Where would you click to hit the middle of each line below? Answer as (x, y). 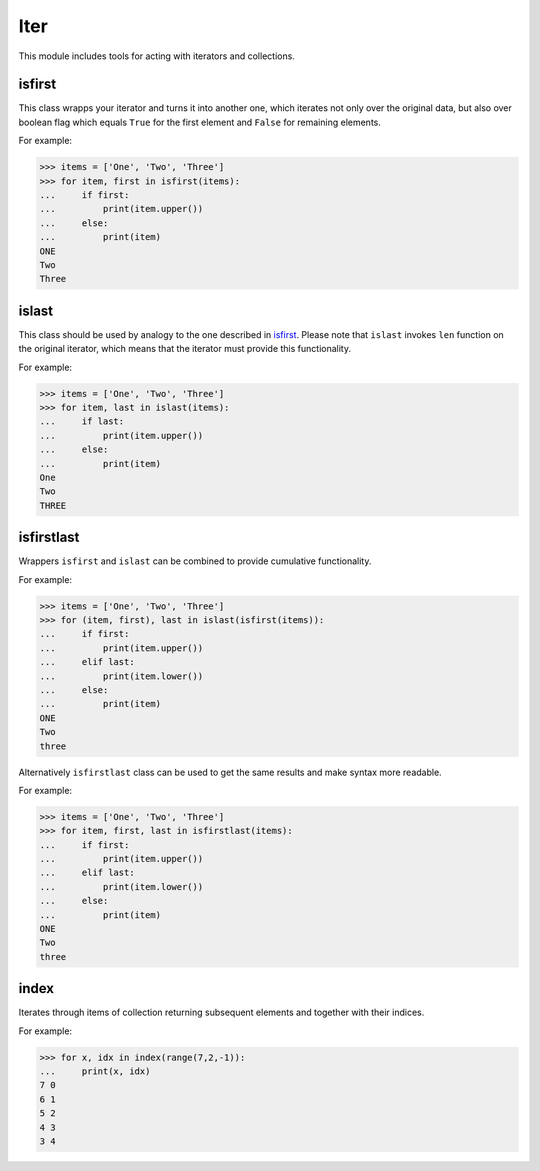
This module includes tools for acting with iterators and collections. (156, 56)
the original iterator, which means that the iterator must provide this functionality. (185, 349)
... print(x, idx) (95, 1071)
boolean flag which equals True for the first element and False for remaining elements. (200, 122)
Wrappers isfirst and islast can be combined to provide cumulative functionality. (195, 561)
